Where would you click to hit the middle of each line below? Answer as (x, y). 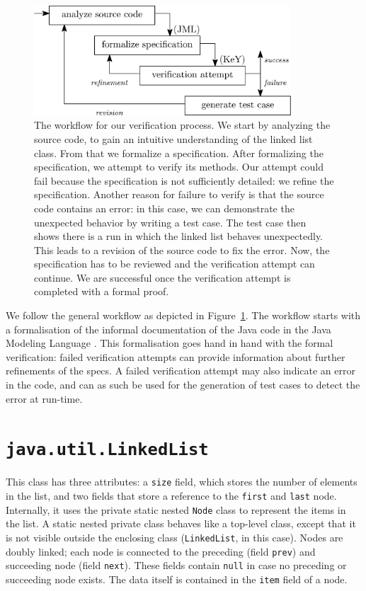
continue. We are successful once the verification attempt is (162, 277)
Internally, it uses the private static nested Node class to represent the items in (176, 509)
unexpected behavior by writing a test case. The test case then (170, 222)
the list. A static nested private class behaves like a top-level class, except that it (181, 523)
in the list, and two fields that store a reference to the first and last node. (171, 496)
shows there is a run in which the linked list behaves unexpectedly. (179, 236)
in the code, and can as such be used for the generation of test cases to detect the (183, 385)
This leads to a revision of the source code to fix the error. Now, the (182, 249)
